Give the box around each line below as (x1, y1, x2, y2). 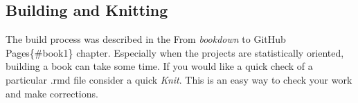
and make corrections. (6, 86, 98, 100)
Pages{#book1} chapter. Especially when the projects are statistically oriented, (6, 45, 344, 59)
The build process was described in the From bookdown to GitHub (6, 32, 286, 46)
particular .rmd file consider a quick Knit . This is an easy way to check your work (6, 72, 352, 86)
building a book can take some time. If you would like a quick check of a (6, 59, 313, 73)
